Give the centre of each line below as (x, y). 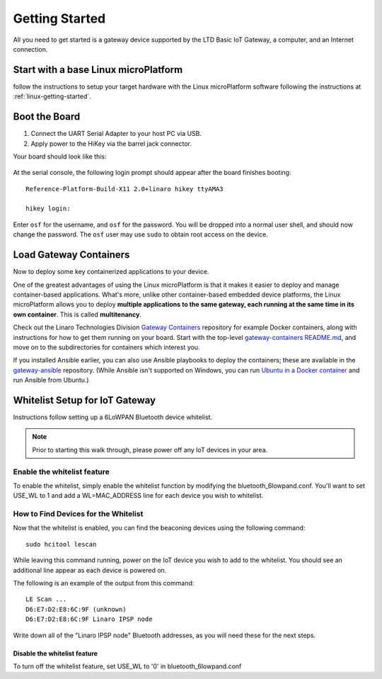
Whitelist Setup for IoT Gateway (84, 400)
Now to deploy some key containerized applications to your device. (111, 272)
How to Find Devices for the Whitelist (78, 514)
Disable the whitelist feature (56, 653)
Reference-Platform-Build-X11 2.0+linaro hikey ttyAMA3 (125, 189)
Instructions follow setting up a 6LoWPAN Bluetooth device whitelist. (112, 417)
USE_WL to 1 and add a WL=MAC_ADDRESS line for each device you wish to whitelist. (138, 496)
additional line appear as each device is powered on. (90, 570)
